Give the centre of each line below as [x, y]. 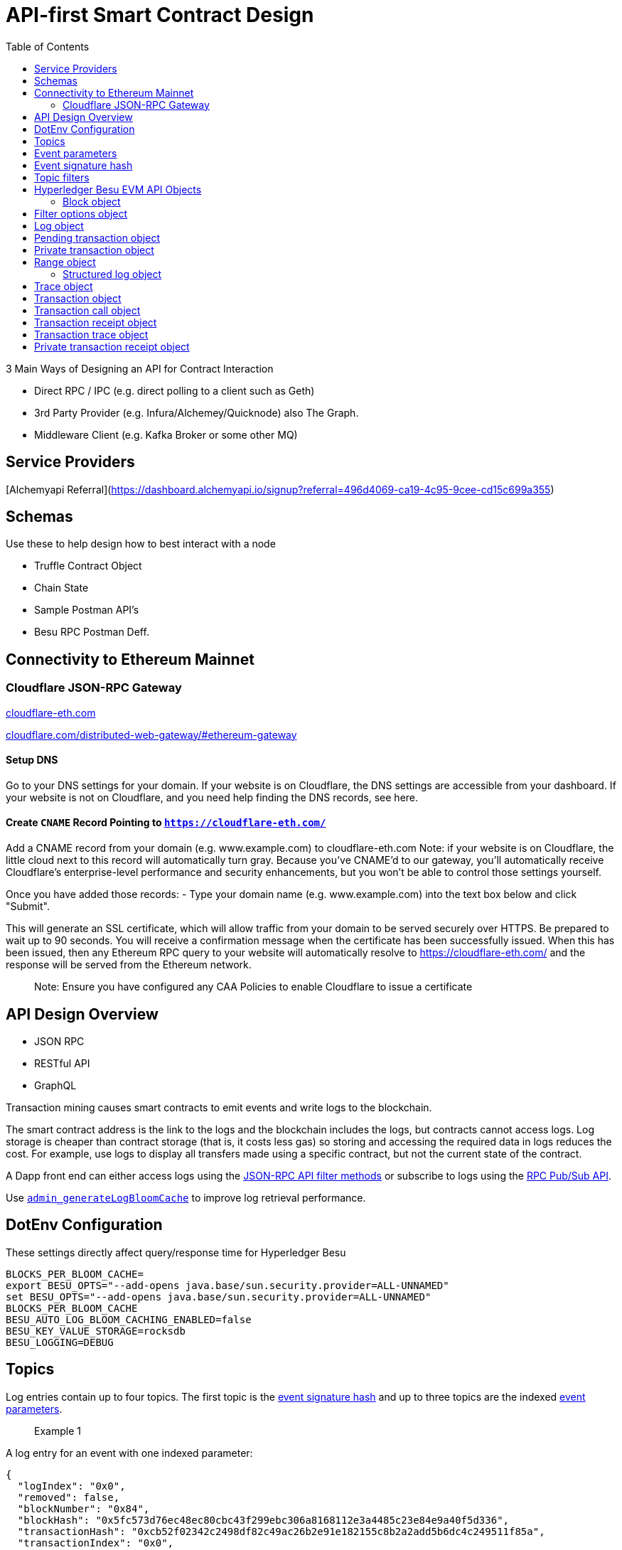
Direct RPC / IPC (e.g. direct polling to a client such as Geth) [175, 390]
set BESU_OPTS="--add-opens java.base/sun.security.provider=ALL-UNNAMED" [219, 1297]
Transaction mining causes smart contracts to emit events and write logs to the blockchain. [219, 1107]
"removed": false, [69, 1497]
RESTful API [62, 1063]
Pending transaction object [97, 237]
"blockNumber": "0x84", [84, 1508]
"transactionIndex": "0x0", [96, 1543]
